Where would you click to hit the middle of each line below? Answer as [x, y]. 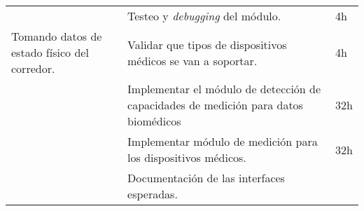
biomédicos [154, 121]
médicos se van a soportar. [192, 60]
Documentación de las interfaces [206, 178]
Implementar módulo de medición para [223, 141]
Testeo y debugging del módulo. [204, 16]
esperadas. [153, 194]
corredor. [33, 68]
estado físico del [50, 52]
